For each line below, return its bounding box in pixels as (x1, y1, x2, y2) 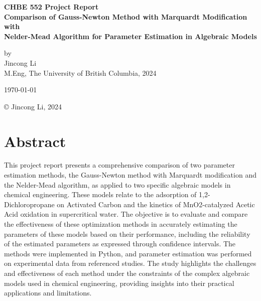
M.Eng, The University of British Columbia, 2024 (4, 67, 157, 78)
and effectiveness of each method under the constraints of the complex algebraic (4, 268, 250, 278)
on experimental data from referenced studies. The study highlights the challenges (4, 258, 256, 268)
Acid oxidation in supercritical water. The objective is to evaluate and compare (4, 209, 248, 219)
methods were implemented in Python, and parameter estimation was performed (4, 248, 252, 258)
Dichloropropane (4, 199, 55, 209)
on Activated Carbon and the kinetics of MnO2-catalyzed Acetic (57, 199, 255, 209)
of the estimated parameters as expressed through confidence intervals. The (4, 238, 236, 249)
